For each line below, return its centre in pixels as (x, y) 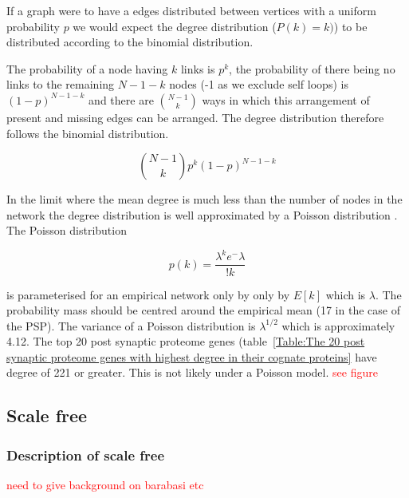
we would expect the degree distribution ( (175, 26)
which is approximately (338, 325)
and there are (121, 99)
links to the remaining (61, 84)
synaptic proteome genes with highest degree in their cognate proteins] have (192, 356)
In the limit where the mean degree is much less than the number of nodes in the (204, 199)
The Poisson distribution (67, 230)
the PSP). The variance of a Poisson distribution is (131, 325)
